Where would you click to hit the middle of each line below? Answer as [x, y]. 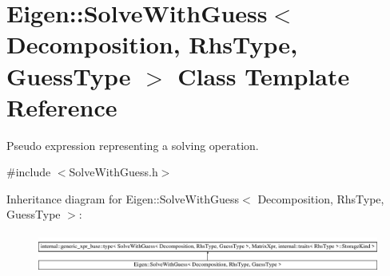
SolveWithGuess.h [113, 172]
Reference [62, 106]
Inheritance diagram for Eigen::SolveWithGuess [123, 198]
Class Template [264, 75]
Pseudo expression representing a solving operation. [133, 145]
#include [29, 172]
